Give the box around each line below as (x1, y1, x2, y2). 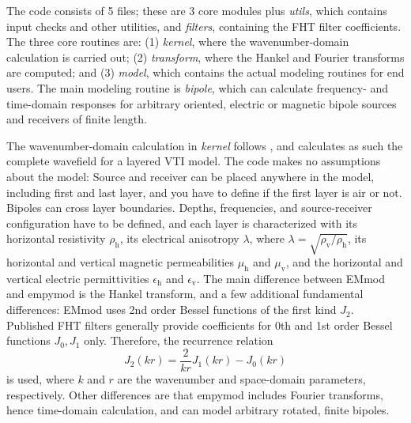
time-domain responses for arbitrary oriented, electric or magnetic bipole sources (6, 95, 397, 111)
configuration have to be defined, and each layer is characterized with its (6, 214, 358, 231)
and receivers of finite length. (6, 111, 147, 127)
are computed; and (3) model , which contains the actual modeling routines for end (6, 64, 405, 81)
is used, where (6, 370, 74, 387)
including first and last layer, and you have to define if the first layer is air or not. (6, 183, 402, 200)
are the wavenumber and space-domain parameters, (117, 370, 366, 387)
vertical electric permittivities (6, 270, 149, 286)
